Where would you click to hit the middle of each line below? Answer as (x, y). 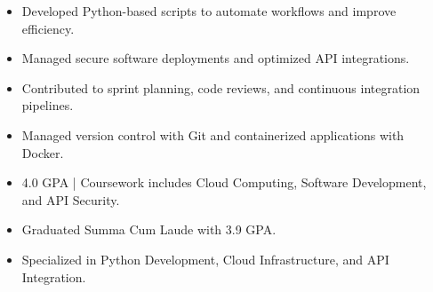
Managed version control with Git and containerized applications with (213, 134)
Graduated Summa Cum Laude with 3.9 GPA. (149, 229)
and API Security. (71, 199)
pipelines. (48, 105)
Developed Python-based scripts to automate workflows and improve (209, 11)
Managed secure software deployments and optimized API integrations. (216, 58)
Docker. (43, 152)
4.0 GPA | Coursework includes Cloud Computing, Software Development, (224, 182)
